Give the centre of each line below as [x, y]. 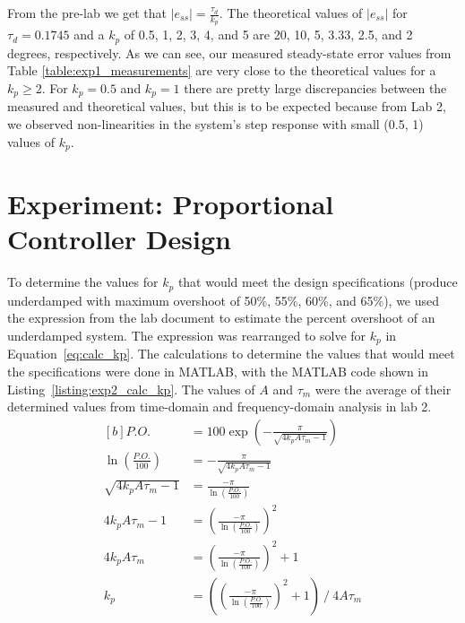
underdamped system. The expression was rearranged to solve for [187, 335]
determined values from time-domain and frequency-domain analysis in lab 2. [220, 407]
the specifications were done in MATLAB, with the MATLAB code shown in [218, 371]
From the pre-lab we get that [87, 13]
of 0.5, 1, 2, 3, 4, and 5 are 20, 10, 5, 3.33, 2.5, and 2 [268, 35]
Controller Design [119, 239]
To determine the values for [83, 282]
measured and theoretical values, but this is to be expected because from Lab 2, [227, 106]
